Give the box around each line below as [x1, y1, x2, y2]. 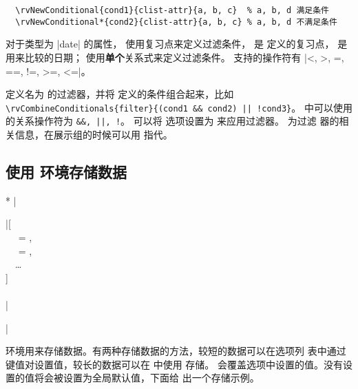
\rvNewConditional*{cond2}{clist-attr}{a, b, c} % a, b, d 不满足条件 [15, 17, 337, 27]
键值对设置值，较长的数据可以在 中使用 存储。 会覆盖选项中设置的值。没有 [6, 357, 343, 371]
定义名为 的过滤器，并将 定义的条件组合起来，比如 [6, 87, 234, 101]
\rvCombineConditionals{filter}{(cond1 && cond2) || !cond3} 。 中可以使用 [6, 100, 352, 114]
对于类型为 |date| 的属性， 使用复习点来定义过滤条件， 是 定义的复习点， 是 [6, 36, 348, 51]
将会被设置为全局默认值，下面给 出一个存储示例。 [34, 370, 260, 385]
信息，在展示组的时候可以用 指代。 [14, 127, 173, 141]
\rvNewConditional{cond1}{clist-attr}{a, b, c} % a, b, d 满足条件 [15, 6, 329, 15]
